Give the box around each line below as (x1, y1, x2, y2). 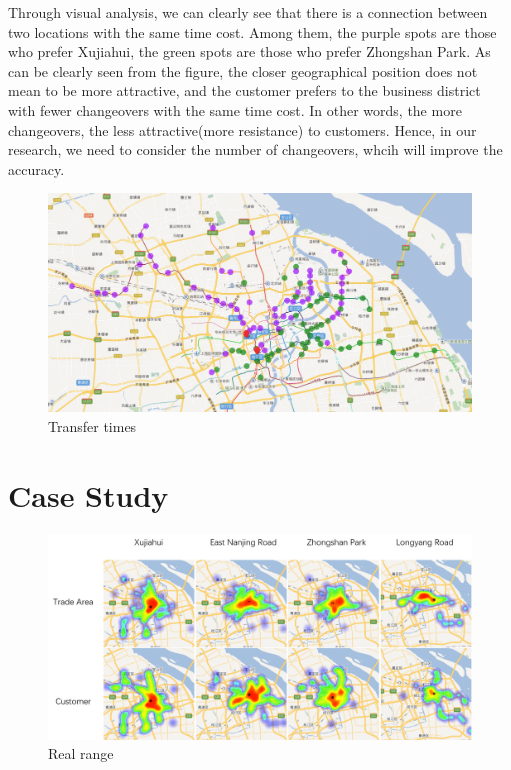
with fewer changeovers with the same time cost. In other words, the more (8, 99, 462, 120)
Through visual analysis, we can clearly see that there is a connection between (8, 2, 488, 22)
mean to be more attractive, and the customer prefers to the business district (8, 80, 481, 101)
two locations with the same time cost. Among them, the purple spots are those (8, 21, 497, 42)
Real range (48, 743, 114, 764)
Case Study (8, 474, 169, 515)
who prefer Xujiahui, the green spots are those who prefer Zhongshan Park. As (8, 41, 491, 62)
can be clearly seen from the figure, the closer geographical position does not (8, 60, 478, 81)
